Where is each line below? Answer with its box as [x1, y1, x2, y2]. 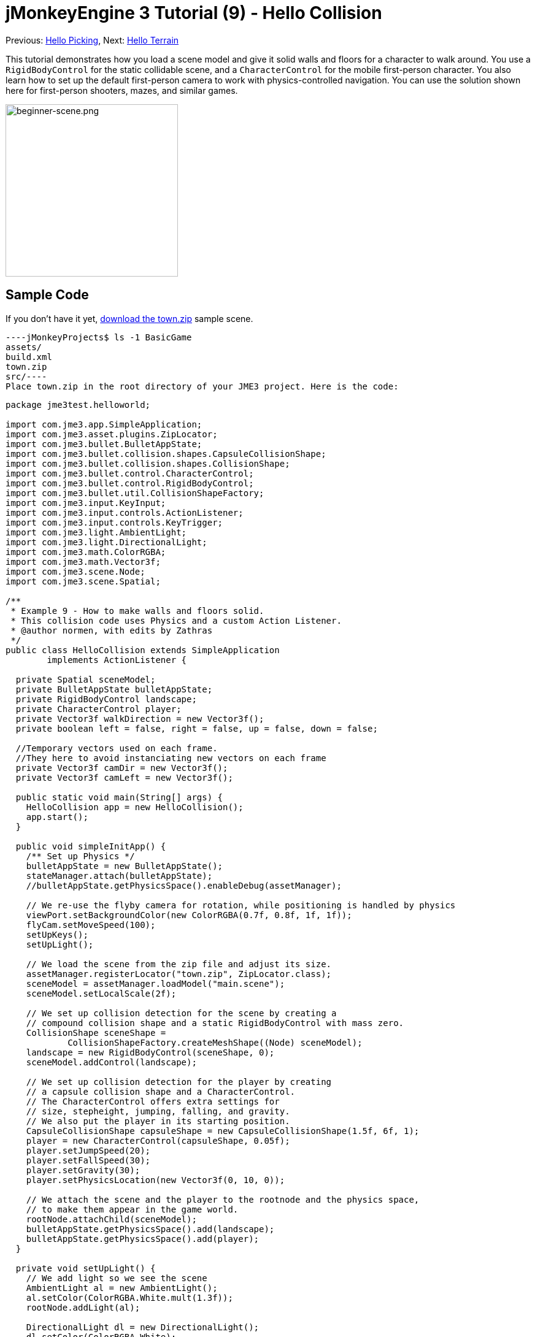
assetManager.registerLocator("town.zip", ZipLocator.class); [26, 968, 332, 979]
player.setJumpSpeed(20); [26, 1145, 151, 1155]
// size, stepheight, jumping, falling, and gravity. [26, 1106, 290, 1116]
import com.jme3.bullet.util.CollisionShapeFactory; [6, 488, 264, 498]
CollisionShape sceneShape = [26, 1027, 166, 1038]
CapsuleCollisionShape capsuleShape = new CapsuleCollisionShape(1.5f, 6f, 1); [26, 1125, 420, 1136]
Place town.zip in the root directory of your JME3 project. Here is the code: [6, 381, 399, 391]
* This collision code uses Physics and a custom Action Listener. [10, 615, 342, 626]
